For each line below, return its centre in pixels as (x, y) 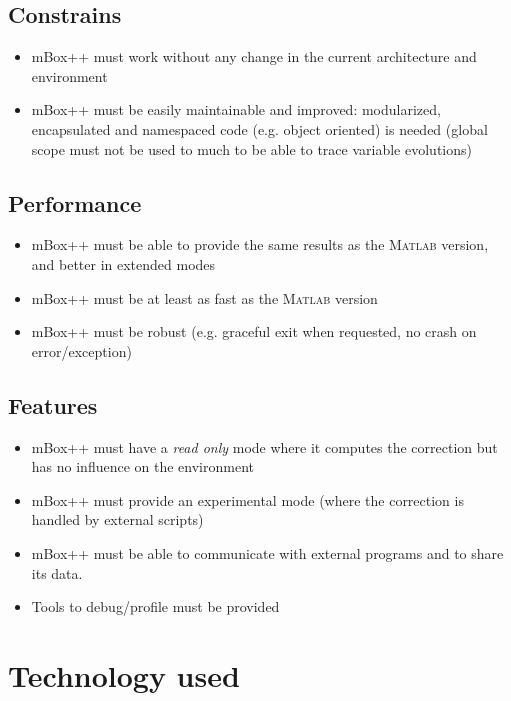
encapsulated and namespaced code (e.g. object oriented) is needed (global (259, 128)
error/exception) (81, 350)
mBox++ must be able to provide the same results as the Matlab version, (260, 244)
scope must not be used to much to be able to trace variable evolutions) (251, 148)
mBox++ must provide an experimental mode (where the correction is (247, 499)
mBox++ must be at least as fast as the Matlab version (204, 297)
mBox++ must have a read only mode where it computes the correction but (264, 446)
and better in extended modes (123, 263)
